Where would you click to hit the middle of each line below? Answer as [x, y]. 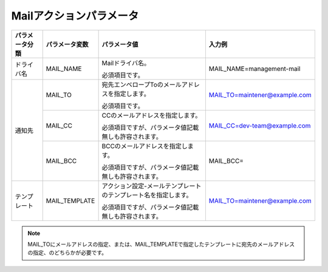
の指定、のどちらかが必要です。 [67, 253]
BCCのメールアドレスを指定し [145, 146]
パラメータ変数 [67, 44]
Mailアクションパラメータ [75, 16]
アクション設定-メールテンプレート [152, 186]
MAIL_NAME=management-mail [255, 69]
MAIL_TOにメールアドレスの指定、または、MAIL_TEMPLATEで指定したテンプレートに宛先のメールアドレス [161, 244]
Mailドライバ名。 [126, 63]
